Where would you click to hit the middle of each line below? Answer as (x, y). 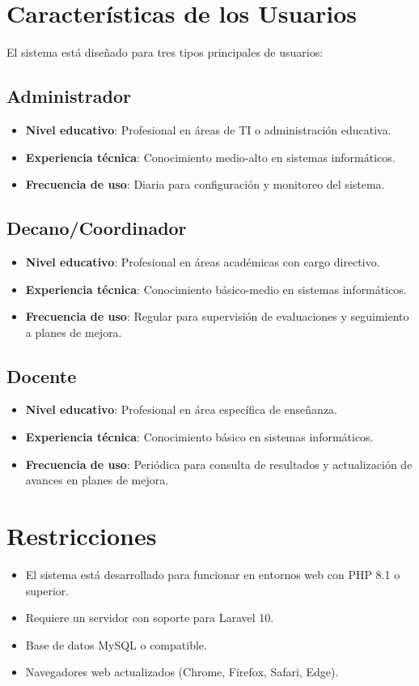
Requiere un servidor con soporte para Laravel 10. (150, 618)
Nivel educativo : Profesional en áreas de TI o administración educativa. (208, 129)
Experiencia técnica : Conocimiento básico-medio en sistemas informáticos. (216, 289)
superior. (47, 590)
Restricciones (82, 536)
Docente (42, 375)
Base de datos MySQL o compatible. (116, 644)
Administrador (69, 96)
